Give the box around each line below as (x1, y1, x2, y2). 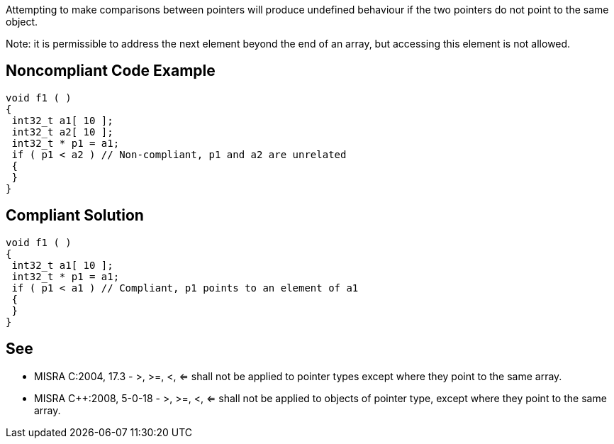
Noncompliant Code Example (6, 62, 216, 80)
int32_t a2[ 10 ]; (11, 126, 113, 138)
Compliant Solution (6, 206, 144, 225)
